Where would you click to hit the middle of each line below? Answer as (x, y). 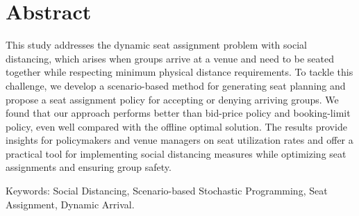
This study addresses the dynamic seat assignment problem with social (156, 45)
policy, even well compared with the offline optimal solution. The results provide (176, 126)
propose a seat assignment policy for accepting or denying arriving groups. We (172, 99)
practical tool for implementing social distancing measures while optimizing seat (176, 153)
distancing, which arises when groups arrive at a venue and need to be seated (170, 58)
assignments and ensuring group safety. (89, 167)
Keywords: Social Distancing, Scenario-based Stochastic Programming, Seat (167, 191)
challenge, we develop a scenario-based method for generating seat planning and (176, 85)
